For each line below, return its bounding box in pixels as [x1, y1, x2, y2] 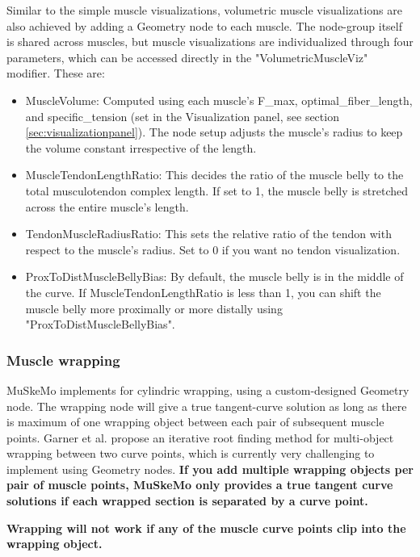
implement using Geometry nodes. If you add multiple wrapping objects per [6, 460, 414, 477]
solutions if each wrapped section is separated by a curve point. [6, 492, 368, 509]
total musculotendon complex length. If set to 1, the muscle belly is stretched [25, 182, 409, 199]
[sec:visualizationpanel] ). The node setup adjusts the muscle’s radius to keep [25, 124, 403, 140]
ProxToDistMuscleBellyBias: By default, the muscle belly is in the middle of [25, 268, 404, 285]
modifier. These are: [6, 65, 105, 82]
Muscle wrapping [6, 350, 120, 370]
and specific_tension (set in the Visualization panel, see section [25, 107, 339, 124]
